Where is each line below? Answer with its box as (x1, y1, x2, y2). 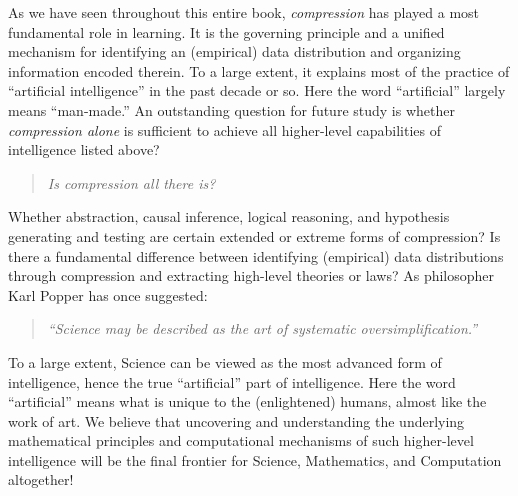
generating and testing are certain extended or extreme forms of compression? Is (8, 225, 501, 246)
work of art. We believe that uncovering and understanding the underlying (8, 410, 465, 431)
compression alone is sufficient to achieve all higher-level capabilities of (8, 119, 441, 140)
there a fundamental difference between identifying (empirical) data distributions (8, 245, 504, 266)
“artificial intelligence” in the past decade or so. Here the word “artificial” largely (8, 80, 506, 101)
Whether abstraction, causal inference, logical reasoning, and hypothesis (8, 206, 450, 227)
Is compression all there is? (47, 172, 216, 193)
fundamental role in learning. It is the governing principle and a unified (8, 21, 445, 42)
